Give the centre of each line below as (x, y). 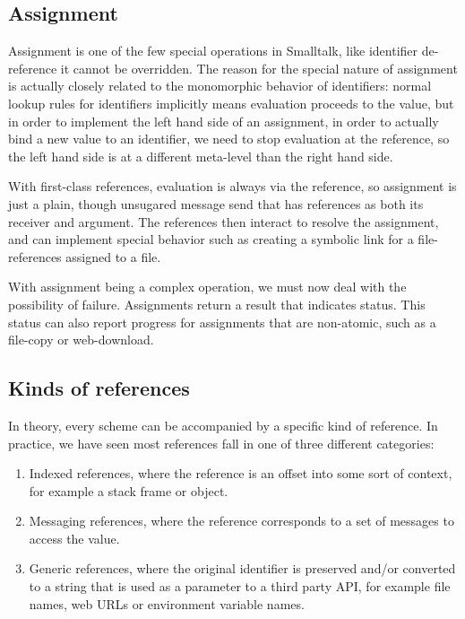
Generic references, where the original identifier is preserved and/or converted (242, 568)
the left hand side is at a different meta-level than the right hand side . (201, 156)
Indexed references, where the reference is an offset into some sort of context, (241, 473)
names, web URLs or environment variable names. (167, 603)
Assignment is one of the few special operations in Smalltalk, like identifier (213, 51)
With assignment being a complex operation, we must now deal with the (207, 287)
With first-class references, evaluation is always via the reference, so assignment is (232, 186)
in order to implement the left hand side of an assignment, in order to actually (224, 121)
